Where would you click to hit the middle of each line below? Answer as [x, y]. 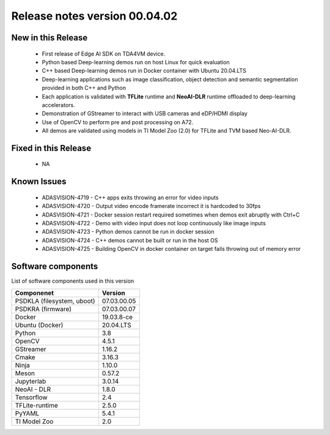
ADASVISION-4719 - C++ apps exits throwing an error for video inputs [130, 197]
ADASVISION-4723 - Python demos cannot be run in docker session [128, 232]
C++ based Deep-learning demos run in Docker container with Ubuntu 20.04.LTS [144, 71]
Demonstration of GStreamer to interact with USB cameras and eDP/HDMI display [145, 114]
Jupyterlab [31, 381]
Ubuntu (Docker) [39, 325]
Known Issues [39, 181]
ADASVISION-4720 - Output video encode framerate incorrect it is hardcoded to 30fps [151, 206]
